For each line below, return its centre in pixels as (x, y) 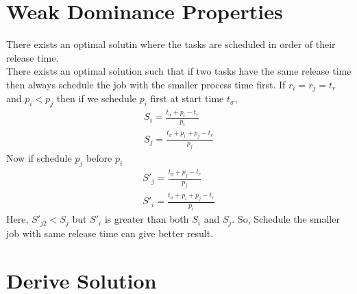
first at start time (187, 98)
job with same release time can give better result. (110, 233)
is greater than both (147, 219)
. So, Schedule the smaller (286, 219)
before (99, 158)
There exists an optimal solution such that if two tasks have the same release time (179, 71)
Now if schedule (39, 158)
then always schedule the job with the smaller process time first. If (146, 84)
